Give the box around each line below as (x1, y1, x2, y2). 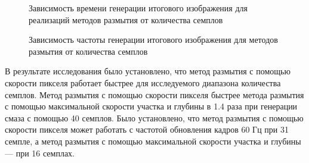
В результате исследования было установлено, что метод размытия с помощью (5, 65, 291, 77)
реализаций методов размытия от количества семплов (29, 13, 223, 26)
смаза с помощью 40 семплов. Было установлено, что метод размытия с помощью (5, 111, 304, 124)
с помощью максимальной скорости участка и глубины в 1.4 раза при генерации (5, 100, 298, 112)
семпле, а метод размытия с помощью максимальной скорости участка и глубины (5, 134, 301, 147)
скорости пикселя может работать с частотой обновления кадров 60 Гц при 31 (5, 123, 289, 136)
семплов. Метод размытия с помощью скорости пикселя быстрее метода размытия (5, 88, 304, 101)
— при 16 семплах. (5, 146, 75, 159)
